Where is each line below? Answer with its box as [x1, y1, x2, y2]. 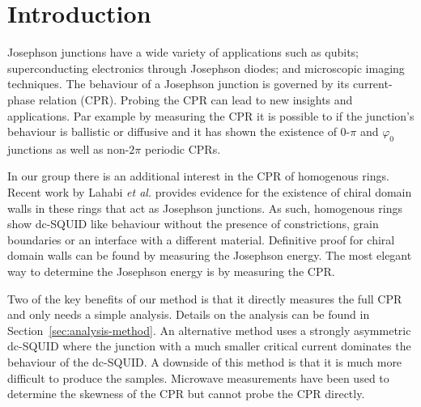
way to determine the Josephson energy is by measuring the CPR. [7, 263, 335, 280]
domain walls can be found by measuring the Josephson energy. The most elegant [7, 247, 412, 264]
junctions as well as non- [7, 140, 130, 157]
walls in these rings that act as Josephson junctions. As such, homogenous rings [7, 199, 402, 216]
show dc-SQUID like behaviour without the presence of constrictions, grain [7, 215, 379, 232]
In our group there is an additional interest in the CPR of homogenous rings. [7, 167, 389, 184]
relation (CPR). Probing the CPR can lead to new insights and [38, 91, 353, 108]
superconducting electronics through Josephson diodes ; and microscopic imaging [7, 59, 405, 76]
